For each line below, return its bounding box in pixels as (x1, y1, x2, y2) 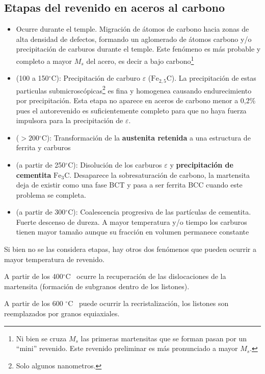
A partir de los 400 (4, 271, 63, 282)
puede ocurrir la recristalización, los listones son (78, 298, 229, 309)
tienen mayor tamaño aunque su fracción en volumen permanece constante (16, 226, 249, 237)
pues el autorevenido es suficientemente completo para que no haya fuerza (16, 105, 247, 115)
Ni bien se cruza (16, 333, 67, 343)
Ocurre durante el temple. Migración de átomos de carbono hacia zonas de (16, 24, 249, 34)
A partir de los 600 (4, 298, 63, 309)
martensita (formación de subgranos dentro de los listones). (4, 280, 190, 291)
